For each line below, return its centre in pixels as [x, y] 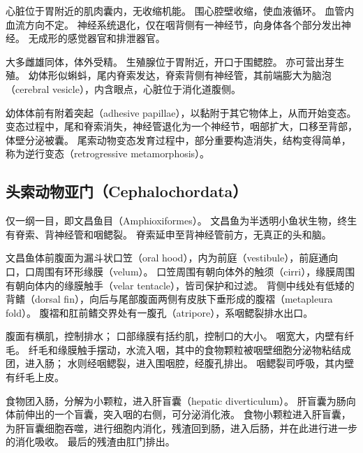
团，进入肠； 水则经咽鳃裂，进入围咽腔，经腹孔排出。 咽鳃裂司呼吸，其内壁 [180, 363]
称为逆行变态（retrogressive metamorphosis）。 [108, 153]
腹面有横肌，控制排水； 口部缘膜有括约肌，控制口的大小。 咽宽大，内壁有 [175, 336]
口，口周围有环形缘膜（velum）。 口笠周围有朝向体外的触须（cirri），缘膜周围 [180, 271]
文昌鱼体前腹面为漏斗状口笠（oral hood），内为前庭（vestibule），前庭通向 [172, 258]
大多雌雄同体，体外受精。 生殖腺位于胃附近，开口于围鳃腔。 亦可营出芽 [170, 61]
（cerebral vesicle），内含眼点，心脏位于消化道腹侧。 [123, 88]
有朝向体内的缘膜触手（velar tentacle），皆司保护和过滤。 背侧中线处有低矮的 [180, 285]
